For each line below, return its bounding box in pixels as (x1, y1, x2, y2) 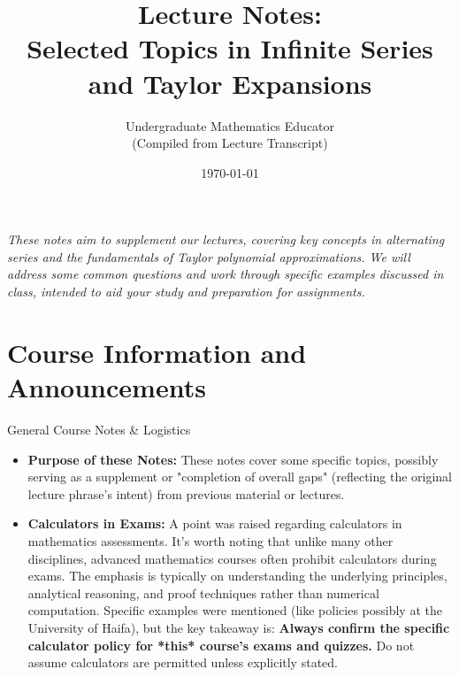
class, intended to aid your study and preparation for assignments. (7, 282, 365, 301)
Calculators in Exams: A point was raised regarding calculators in (27, 514, 402, 533)
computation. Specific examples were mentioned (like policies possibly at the (27, 601, 442, 619)
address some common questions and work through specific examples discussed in (7, 265, 444, 283)
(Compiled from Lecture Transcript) (132, 134, 328, 152)
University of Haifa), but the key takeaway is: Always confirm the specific (27, 618, 450, 636)
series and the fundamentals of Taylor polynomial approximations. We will (7, 247, 410, 265)
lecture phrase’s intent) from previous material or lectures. (27, 484, 345, 503)
